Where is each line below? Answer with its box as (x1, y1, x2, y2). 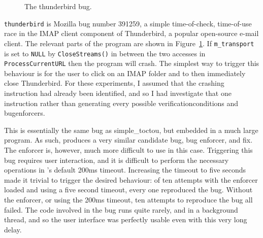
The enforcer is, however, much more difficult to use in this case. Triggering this (4, 144, 253, 155)
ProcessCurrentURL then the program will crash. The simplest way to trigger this (4, 58, 259, 69)
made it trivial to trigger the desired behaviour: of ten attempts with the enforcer (4, 174, 258, 185)
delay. (4, 224, 22, 234)
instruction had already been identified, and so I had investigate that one (4, 88, 232, 98)
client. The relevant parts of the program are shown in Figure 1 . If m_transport (4, 38, 254, 48)
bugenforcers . (4, 108, 45, 118)
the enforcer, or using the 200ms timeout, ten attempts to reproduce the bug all (4, 194, 253, 205)
